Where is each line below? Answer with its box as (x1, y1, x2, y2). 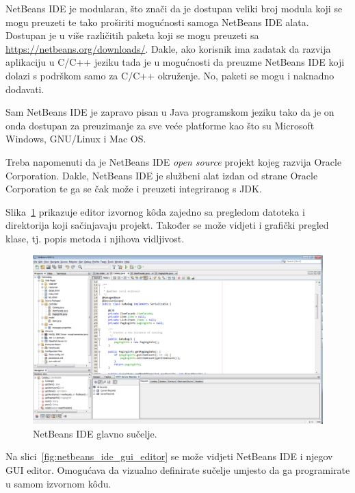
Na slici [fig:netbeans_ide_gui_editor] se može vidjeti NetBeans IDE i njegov (5, 449, 333, 464)
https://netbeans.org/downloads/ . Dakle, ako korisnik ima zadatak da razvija (5, 41, 331, 55)
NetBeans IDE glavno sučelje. (33, 426, 157, 440)
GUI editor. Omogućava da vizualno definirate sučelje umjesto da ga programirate (5, 463, 350, 477)
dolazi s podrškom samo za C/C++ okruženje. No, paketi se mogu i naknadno (5, 68, 334, 82)
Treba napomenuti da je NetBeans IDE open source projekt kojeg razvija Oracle (5, 154, 342, 168)
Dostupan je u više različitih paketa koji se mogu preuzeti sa (5, 28, 259, 42)
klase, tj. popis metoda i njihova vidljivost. (5, 231, 185, 245)
